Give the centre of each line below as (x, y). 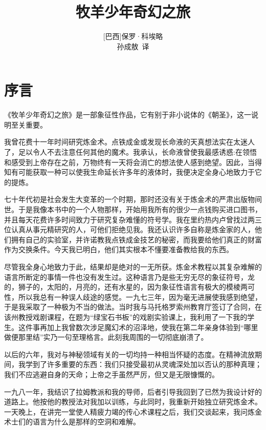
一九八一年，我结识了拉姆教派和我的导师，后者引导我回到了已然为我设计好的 (133, 391)
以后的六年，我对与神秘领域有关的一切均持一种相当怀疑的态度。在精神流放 (129, 354)
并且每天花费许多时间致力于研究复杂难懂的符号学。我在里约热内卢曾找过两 (129, 219)
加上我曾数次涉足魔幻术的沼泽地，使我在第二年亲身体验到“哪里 (152, 327)
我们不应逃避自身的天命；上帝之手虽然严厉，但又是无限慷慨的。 (112, 374)
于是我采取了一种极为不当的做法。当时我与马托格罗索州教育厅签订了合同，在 (133, 307)
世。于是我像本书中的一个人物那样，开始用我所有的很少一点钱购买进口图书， (133, 209)
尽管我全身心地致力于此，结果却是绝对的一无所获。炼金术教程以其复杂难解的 (133, 266)
